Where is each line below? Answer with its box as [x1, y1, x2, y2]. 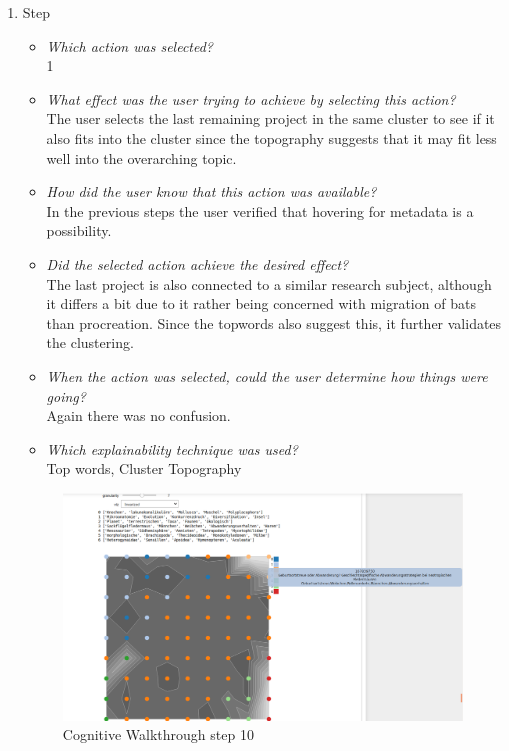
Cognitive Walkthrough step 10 [62, 724, 254, 745]
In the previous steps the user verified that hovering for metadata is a [46, 200, 474, 221]
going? [46, 385, 86, 406]
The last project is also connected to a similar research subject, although [46, 273, 492, 294]
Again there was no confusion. [46, 405, 231, 426]
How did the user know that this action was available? [46, 181, 377, 202]
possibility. [46, 220, 112, 241]
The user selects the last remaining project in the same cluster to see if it [46, 108, 495, 129]
